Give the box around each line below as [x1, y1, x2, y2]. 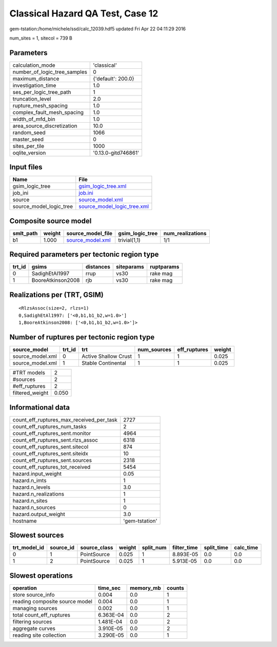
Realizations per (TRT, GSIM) [9, 290, 104, 299]
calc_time [234, 544, 259, 551]
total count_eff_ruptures [12, 611, 70, 618]
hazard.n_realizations [12, 490, 64, 498]
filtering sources [12, 618, 52, 625]
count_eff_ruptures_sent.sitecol [12, 443, 89, 450]
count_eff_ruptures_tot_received [12, 463, 91, 470]
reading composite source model [12, 598, 92, 605]
